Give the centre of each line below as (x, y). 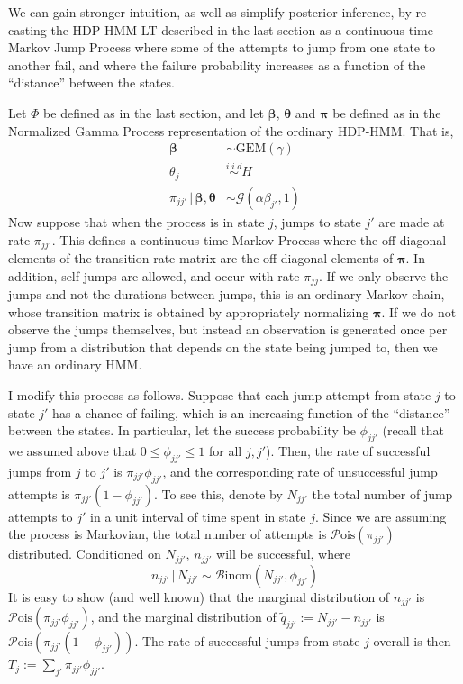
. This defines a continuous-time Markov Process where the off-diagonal (249, 239)
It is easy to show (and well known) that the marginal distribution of (199, 596)
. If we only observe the (383, 275)
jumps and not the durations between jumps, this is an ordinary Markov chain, (227, 294)
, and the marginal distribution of (183, 617)
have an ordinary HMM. (75, 365)
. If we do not (419, 311)
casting (27, 29)
